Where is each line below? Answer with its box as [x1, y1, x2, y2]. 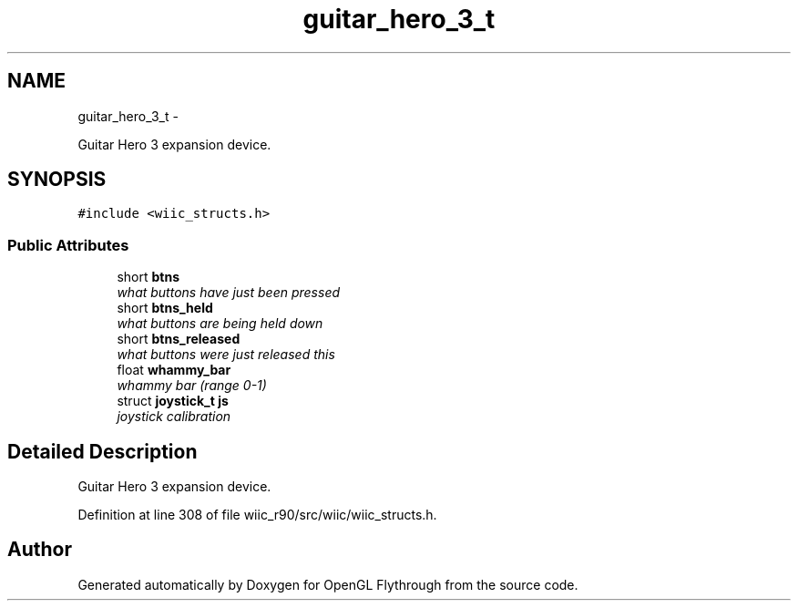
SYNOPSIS [7, 168, 107, 191]
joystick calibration [117, 408, 231, 425]
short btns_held [117, 300, 213, 316]
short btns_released [117, 331, 240, 347]
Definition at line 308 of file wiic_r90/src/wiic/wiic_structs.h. [77, 507, 437, 523]
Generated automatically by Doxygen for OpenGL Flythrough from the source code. [77, 576, 578, 593]
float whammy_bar [117, 362, 231, 378]
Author [7, 538, 72, 562]
